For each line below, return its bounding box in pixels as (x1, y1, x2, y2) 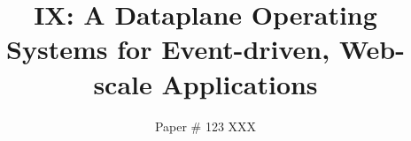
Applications (161, 65, 318, 101)
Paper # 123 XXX (154, 116, 257, 135)
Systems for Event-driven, (6, 31, 330, 67)
